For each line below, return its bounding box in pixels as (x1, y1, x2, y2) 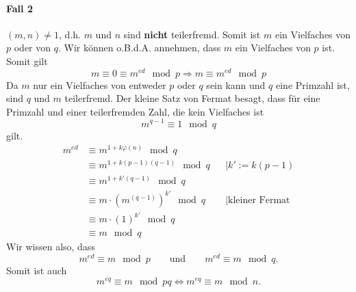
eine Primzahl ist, (275, 77, 350, 92)
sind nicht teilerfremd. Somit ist (123, 27, 261, 41)
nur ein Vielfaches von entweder (33, 77, 166, 92)
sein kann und (206, 77, 266, 92)
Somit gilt (6, 53, 48, 68)
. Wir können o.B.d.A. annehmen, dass (58, 40, 221, 55)
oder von (14, 40, 51, 55)
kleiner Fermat (228, 195, 290, 205)
